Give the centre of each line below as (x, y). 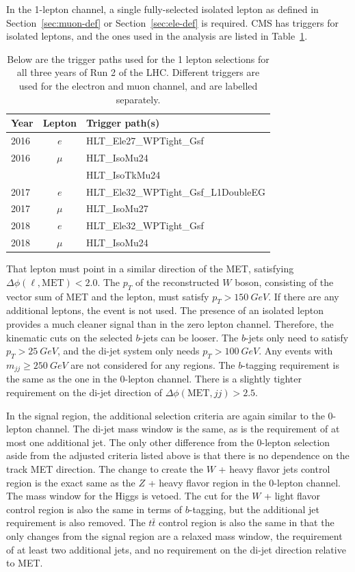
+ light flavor (292, 496)
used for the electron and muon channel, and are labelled (138, 85)
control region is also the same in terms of (94, 509)
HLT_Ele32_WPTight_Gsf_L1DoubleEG (175, 191)
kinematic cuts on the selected (69, 337)
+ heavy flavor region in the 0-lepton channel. (244, 482)
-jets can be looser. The (189, 337)
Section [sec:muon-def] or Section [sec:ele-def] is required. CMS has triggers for (172, 22)
